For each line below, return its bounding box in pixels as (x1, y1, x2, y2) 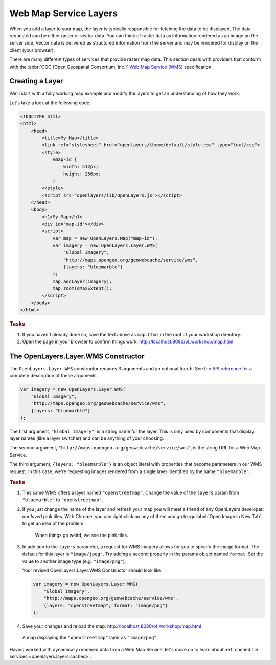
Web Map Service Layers (9, 8, 118, 19)
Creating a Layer (9, 77, 63, 85)
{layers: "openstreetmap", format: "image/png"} (43, 603, 168, 609)
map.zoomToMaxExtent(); (52, 286, 112, 291)
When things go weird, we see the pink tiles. (35, 532, 128, 538)
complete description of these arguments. (9, 373, 98, 379)
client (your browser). (9, 47, 55, 53)
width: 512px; (63, 164, 99, 169)
